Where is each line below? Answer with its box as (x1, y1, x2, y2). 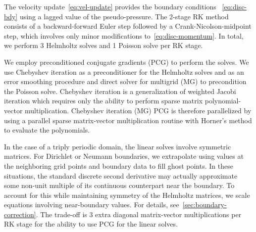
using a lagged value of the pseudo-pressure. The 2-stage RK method (19, 11, 229, 21)
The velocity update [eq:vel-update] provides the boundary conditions (4, 1, 216, 11)
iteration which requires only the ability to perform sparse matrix (4, 95, 203, 106)
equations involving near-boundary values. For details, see (4, 199, 179, 210)
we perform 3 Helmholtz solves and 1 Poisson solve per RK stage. (4, 40, 203, 50)
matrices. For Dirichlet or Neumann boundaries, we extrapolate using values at (4, 151, 244, 161)
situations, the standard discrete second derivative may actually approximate (4, 170, 238, 181)
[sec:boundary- (182, 199, 227, 210)
